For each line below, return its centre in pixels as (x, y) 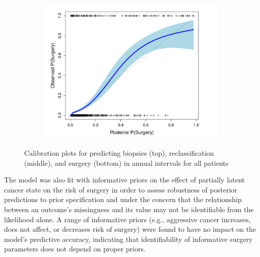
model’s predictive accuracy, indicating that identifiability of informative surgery (128, 239)
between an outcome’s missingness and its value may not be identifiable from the (129, 209)
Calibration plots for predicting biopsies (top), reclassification (119, 153)
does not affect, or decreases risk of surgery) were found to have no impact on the (130, 229)
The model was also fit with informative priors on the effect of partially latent (124, 180)
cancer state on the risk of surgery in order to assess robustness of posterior (121, 189)
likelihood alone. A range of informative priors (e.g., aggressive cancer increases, (127, 219)
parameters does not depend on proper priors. (75, 249)
